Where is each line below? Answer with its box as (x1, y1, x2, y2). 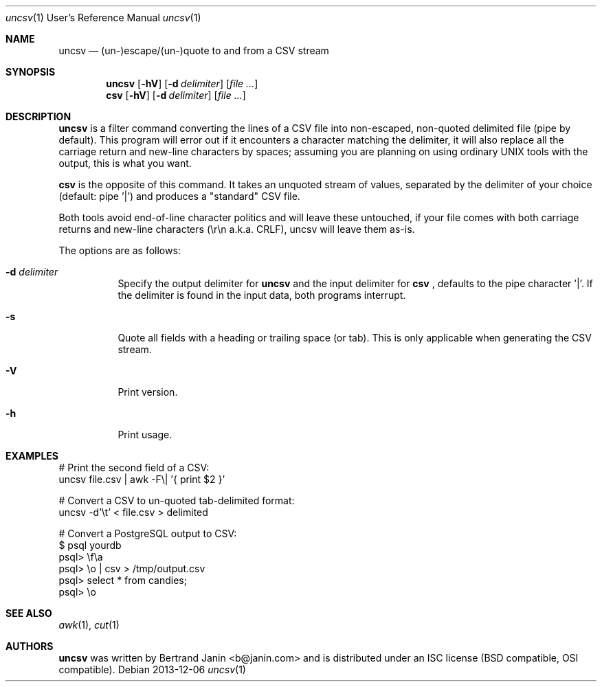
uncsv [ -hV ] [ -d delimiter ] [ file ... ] (106, 78, 258, 89)
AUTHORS (5, 640, 54, 652)
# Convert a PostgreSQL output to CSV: (58, 528, 237, 539)
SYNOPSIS (5, 66, 56, 78)
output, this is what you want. (58, 157, 192, 169)
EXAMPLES (5, 450, 58, 462)
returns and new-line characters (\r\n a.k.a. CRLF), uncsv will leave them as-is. (58, 223, 415, 235)
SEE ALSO (5, 607, 52, 619)
